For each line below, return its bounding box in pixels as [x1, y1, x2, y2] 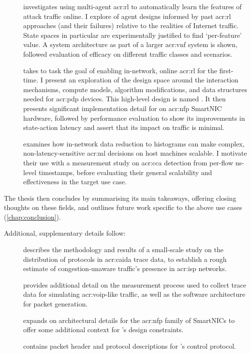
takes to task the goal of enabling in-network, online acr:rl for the [23, 65, 217, 75]
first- [219, 65, 234, 75]
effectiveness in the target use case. [23, 177, 127, 187]
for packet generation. [23, 299, 88, 309]
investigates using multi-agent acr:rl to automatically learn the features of [23, 1, 242, 11]
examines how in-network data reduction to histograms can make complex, [23, 138, 245, 148]
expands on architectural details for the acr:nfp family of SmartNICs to [23, 315, 235, 325]
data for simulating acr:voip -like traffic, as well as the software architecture [23, 289, 246, 299]
